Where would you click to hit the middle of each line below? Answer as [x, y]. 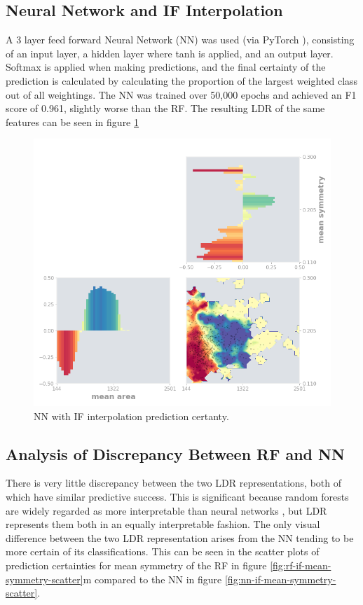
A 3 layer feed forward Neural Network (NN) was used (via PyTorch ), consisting [180, 40]
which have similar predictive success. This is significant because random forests [177, 496]
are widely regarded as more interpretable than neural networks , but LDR [166, 510]
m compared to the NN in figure [152, 579]
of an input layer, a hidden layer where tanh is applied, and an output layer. [170, 53]
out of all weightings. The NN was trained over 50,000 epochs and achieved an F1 [181, 94]
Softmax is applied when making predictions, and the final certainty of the [166, 67]
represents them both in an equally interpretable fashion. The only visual [163, 524]
